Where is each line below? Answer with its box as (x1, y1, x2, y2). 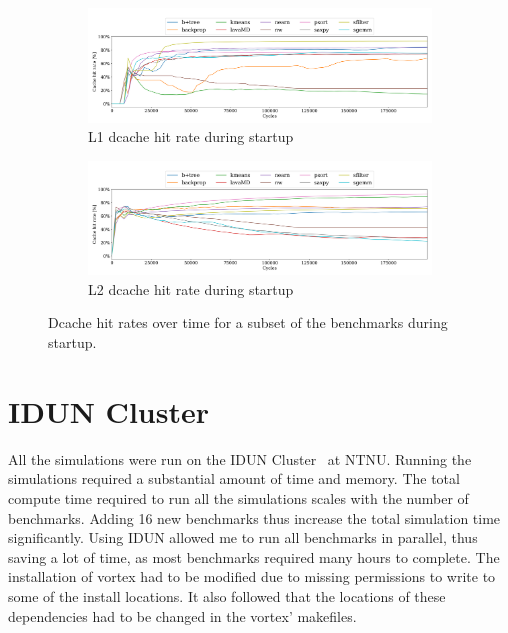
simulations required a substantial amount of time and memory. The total (8, 468, 460, 489)
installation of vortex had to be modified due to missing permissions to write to (8, 566, 496, 587)
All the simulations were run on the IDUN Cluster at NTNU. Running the (8, 448, 472, 469)
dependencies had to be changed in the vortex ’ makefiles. (8, 605, 357, 626)
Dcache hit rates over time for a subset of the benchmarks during (48, 312, 448, 333)
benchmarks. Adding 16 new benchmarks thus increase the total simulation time (8, 507, 501, 528)
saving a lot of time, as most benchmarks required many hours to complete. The (8, 546, 500, 567)
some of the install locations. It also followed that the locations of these (8, 585, 446, 606)
